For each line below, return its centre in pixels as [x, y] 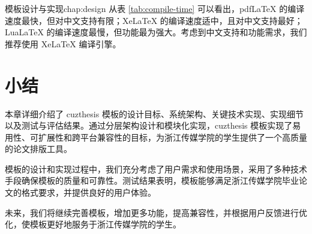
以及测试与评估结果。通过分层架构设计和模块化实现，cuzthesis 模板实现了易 [153, 125]
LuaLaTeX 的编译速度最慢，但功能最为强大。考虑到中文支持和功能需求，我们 [156, 32]
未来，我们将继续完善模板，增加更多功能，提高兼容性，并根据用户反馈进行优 [156, 212]
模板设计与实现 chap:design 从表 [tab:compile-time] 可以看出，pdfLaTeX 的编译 [155, 8]
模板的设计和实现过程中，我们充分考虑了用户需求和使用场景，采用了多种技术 [156, 168]
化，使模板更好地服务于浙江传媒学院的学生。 [93, 224]
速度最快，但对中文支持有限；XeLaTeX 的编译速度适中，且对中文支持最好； [154, 20]
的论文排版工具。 [38, 149]
